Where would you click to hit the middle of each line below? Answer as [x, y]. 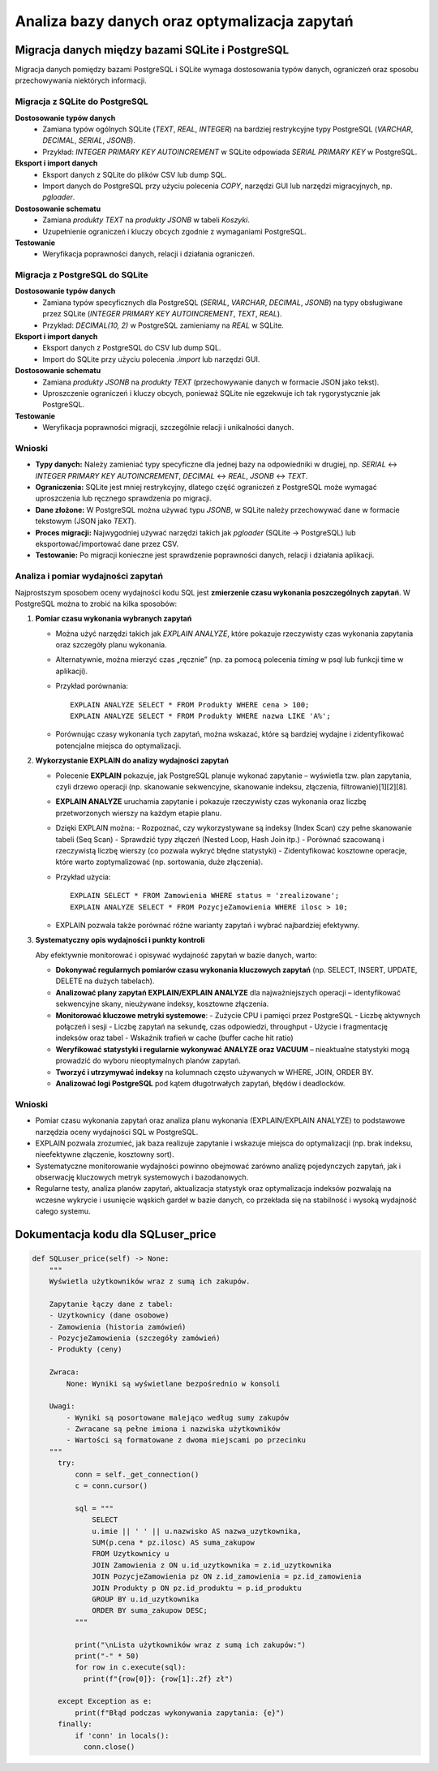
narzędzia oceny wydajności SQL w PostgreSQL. [117, 1132]
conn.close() [109, 1747]
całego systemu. [63, 1211]
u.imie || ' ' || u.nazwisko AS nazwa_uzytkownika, [197, 1531]
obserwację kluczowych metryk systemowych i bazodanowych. [142, 1177]
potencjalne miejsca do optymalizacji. [118, 746]
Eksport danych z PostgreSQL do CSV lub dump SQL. [132, 348]
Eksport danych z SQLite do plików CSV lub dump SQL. [135, 174]
